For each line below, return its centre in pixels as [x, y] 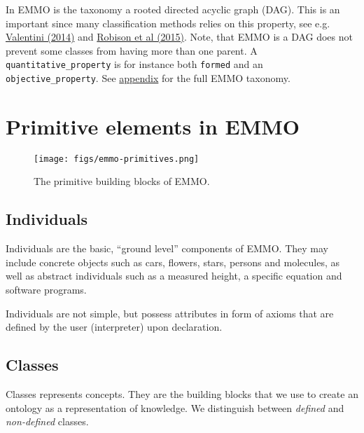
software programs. [46, 290]
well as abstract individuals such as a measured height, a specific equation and [174, 276]
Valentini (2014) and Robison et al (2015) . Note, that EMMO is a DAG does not [179, 37]
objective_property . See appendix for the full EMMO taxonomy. [148, 78]
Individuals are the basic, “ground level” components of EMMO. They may [167, 248]
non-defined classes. [47, 421]
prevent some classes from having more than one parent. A [132, 50]
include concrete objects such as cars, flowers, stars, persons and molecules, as [173, 262]
